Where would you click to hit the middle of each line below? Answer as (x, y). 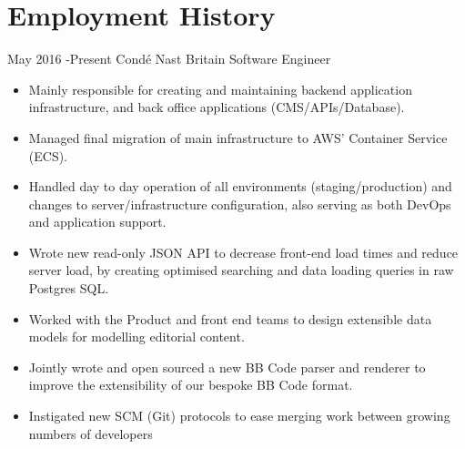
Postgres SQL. (69, 288)
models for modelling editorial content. (136, 337)
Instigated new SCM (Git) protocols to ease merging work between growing (239, 416)
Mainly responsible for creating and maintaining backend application (220, 89)
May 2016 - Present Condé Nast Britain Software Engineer (169, 59)
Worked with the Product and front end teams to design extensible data (230, 318)
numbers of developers (91, 433)
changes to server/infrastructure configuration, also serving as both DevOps (240, 204)
